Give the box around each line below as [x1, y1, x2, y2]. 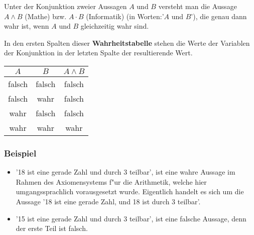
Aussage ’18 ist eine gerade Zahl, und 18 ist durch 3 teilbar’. [16, 196, 201, 206]
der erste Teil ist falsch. [16, 223, 88, 233]
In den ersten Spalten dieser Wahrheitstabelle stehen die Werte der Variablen [4, 37, 250, 48]
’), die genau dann [191, 11, 247, 21]
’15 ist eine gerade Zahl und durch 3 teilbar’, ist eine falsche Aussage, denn [16, 213, 246, 223]
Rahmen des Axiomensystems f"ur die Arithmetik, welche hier [16, 176, 207, 187]
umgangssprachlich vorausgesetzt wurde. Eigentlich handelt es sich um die [16, 186, 244, 197]
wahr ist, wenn [4, 21, 49, 31]
